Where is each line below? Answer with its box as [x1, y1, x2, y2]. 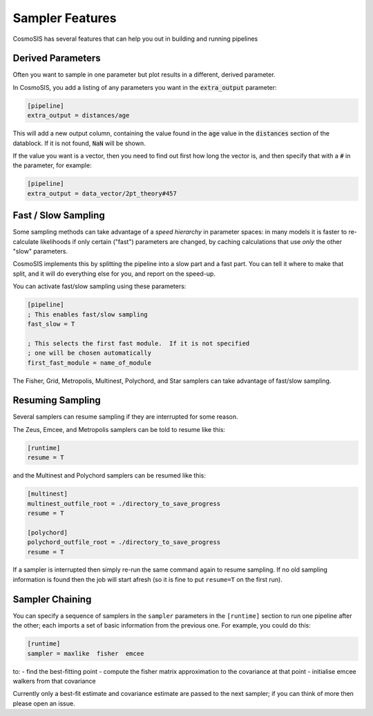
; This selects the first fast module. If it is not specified [27, 339, 250, 347]
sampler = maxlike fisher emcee [27, 650, 144, 657]
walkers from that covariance [12, 677, 96, 685]
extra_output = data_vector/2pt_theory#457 [27, 189, 178, 197]
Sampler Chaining [12, 593, 92, 605]
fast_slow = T [27, 320, 75, 328]
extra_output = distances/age [27, 111, 130, 120]
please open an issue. [12, 699, 75, 708]
